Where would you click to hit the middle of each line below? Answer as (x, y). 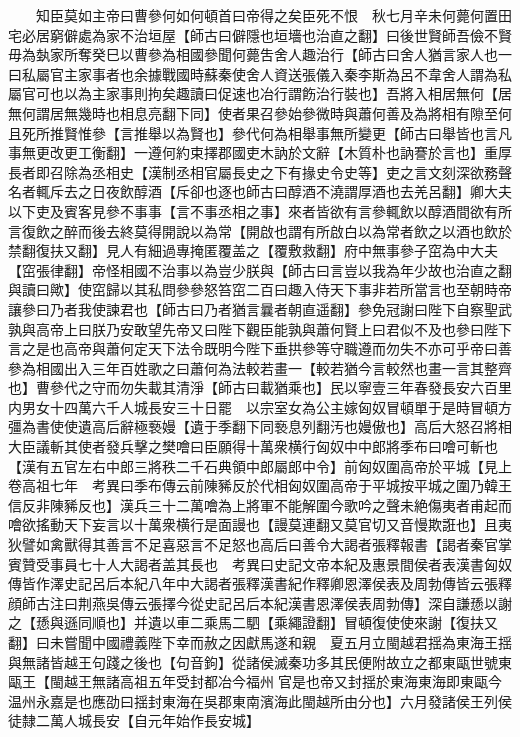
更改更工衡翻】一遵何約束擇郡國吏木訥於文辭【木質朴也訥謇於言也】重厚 (273, 152)
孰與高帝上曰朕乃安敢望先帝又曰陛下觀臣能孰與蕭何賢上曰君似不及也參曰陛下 (260, 328)
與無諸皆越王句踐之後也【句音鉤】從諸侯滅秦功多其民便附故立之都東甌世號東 (260, 661)
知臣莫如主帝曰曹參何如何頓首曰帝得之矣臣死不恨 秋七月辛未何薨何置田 (273, 15)
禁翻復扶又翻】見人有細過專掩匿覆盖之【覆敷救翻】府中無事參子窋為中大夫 (253, 250)
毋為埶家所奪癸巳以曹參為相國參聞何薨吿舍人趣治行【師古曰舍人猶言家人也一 (260, 54)
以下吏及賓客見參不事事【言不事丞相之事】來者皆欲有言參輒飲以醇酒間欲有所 (260, 210)
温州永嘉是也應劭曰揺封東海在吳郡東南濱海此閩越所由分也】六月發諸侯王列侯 (260, 700)
